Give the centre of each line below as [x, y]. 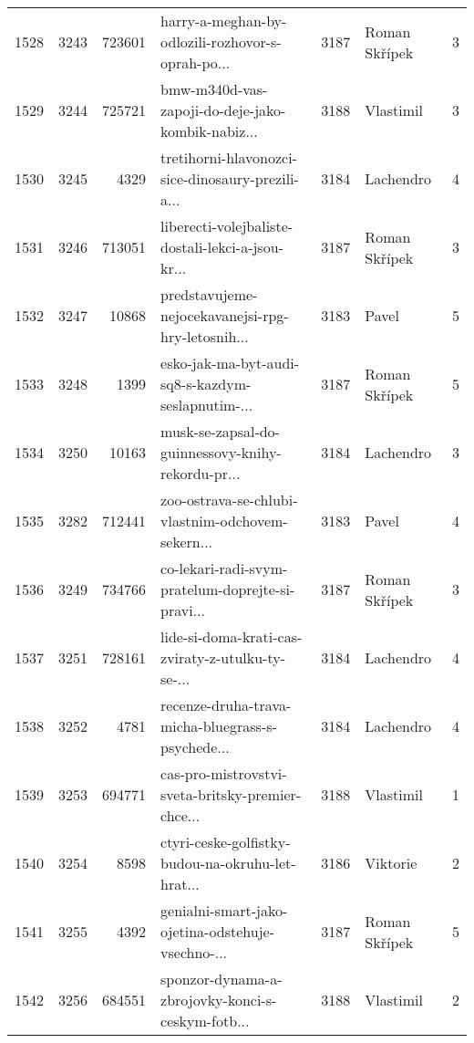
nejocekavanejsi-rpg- [225, 315]
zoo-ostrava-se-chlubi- [229, 500]
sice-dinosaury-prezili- [230, 178]
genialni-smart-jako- [224, 910]
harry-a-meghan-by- [224, 21]
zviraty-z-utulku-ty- [223, 657]
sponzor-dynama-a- [222, 979]
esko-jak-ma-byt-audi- [230, 363]
